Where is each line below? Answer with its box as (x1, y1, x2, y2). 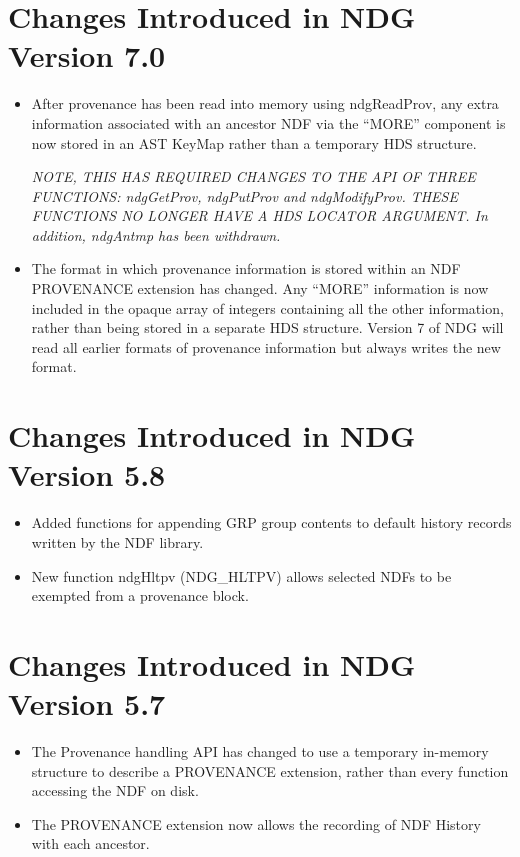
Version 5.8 (8, 454, 166, 495)
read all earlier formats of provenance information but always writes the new (31, 336, 501, 357)
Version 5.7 (8, 683, 166, 724)
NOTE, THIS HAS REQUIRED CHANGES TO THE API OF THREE (31, 166, 476, 187)
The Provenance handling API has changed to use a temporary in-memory (31, 741, 489, 762)
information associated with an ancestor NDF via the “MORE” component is (31, 112, 506, 133)
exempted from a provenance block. (31, 585, 249, 606)
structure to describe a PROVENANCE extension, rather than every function (31, 760, 509, 781)
